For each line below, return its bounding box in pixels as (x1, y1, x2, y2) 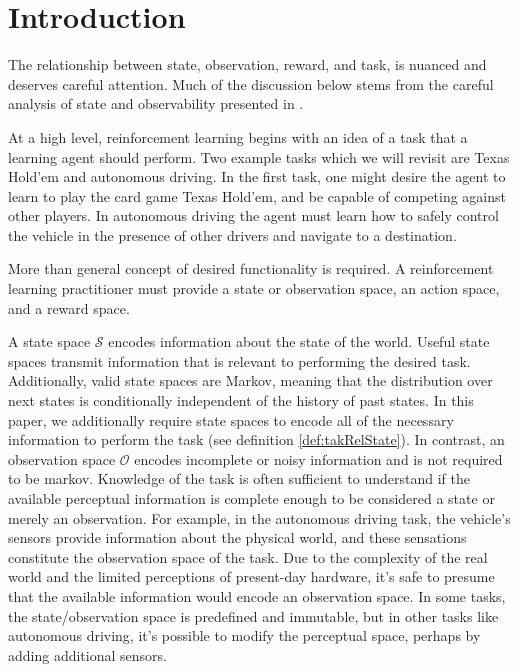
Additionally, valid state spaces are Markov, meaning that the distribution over (8, 370, 493, 391)
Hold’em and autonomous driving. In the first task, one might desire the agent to (8, 166, 506, 187)
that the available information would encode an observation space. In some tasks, (8, 585, 506, 606)
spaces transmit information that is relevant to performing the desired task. (8, 350, 471, 371)
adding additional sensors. (8, 644, 167, 665)
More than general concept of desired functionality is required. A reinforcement (8, 258, 494, 279)
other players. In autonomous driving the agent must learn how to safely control (8, 205, 499, 226)
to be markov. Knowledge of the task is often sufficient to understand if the (8, 468, 470, 489)
